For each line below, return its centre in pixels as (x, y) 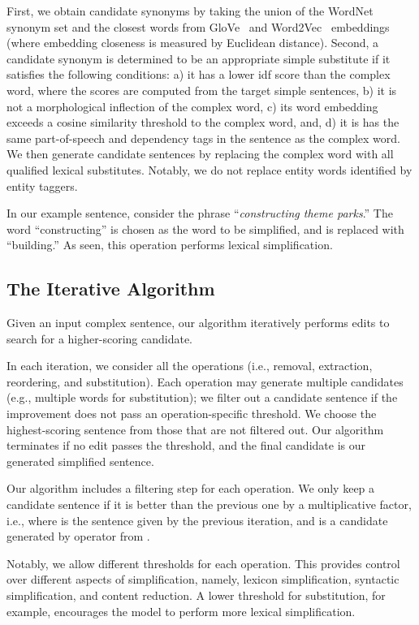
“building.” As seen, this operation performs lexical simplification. (170, 245)
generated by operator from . (78, 536)
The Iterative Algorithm (111, 289)
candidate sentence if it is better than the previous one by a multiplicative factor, (209, 504)
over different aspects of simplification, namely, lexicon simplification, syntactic (203, 579)
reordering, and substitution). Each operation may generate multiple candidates (205, 381)
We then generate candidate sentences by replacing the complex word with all (200, 154)
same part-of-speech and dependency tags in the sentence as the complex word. (203, 138)
